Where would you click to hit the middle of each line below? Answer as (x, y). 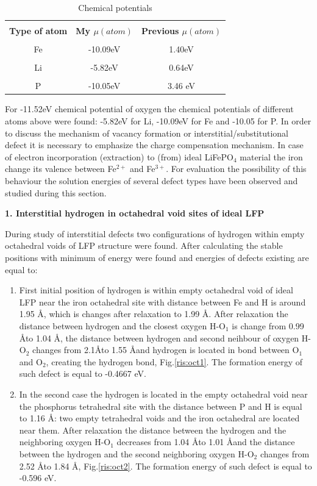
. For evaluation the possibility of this (236, 169)
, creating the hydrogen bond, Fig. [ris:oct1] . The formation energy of (174, 361)
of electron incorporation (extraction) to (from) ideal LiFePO (119, 156)
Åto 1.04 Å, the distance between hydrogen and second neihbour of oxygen (159, 338)
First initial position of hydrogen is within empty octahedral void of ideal (156, 290)
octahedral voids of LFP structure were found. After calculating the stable (144, 245)
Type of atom (38, 31)
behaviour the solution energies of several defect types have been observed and (151, 181)
